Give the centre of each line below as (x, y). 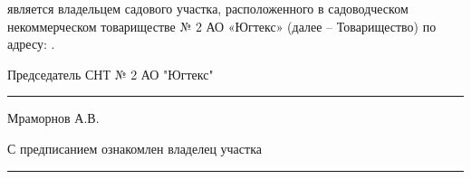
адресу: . (31, 44)
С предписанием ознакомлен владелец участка (135, 148)
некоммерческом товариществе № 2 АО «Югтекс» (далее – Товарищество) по (222, 26)
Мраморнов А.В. (53, 118)
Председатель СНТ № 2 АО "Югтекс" (111, 74)
